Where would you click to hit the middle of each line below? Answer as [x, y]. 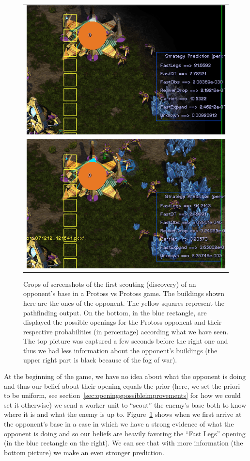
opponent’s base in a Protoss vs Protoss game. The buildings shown [124, 293]
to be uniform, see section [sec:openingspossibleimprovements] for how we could [122, 395]
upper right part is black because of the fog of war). [100, 360]
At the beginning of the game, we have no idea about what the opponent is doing [125, 376]
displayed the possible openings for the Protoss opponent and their [123, 322]
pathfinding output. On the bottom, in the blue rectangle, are [115, 312]
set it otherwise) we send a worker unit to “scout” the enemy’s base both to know [125, 404]
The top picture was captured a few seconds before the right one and [126, 341]
